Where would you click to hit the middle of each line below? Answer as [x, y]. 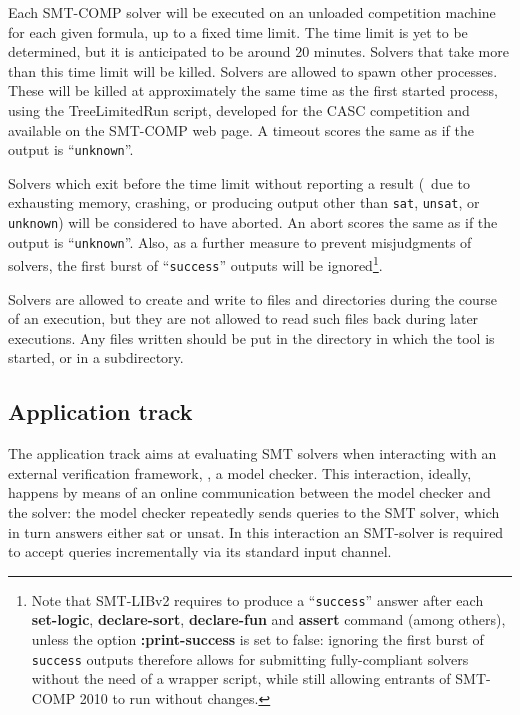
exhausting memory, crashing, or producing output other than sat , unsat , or [244, 202]
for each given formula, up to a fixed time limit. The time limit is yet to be [238, 31]
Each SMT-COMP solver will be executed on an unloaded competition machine [252, 12]
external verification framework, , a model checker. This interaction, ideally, [240, 472]
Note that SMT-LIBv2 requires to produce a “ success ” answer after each [257, 599]
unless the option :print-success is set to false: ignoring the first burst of [257, 639]
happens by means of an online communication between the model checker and [249, 492]
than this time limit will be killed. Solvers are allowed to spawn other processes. [253, 70]
